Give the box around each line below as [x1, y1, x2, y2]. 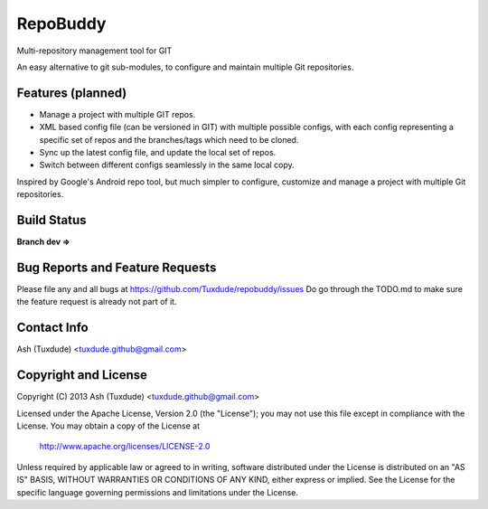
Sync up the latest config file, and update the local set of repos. [39, 147, 277, 158]
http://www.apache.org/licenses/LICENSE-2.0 [39, 441, 211, 452]
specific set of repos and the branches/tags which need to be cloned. [39, 134, 299, 145]
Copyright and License [16, 367, 148, 383]
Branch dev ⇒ [16, 236, 70, 248]
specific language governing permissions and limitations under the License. [16, 486, 298, 497]
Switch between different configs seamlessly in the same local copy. [39, 159, 296, 171]
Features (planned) [16, 85, 127, 100]
